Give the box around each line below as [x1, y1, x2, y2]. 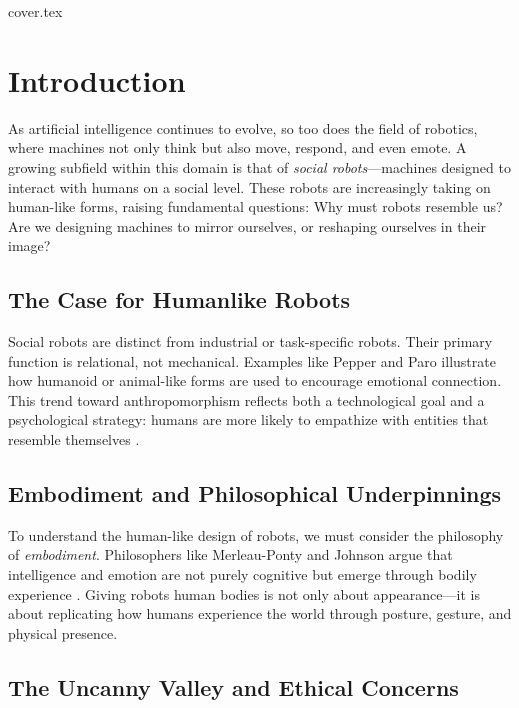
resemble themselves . [8, 429, 140, 450]
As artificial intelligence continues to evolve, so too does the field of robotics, [8, 117, 478, 138]
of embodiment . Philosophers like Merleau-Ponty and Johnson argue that [8, 544, 453, 565]
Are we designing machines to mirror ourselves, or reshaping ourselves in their [8, 215, 487, 236]
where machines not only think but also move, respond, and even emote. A [8, 137, 467, 158]
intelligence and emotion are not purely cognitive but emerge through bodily [8, 564, 477, 585]
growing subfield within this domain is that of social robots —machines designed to [8, 156, 511, 177]
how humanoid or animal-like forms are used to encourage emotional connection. [8, 370, 502, 391]
